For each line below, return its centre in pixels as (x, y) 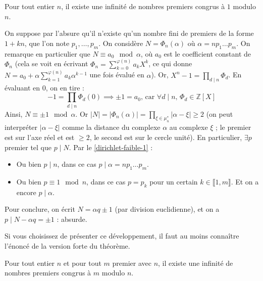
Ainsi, (14, 113)
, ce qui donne (170, 63)
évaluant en (22, 87)
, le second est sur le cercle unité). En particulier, (166, 137)
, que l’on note (47, 43)
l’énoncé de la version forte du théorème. (67, 246)
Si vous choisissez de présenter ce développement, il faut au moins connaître (122, 236)
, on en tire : (65, 87)
